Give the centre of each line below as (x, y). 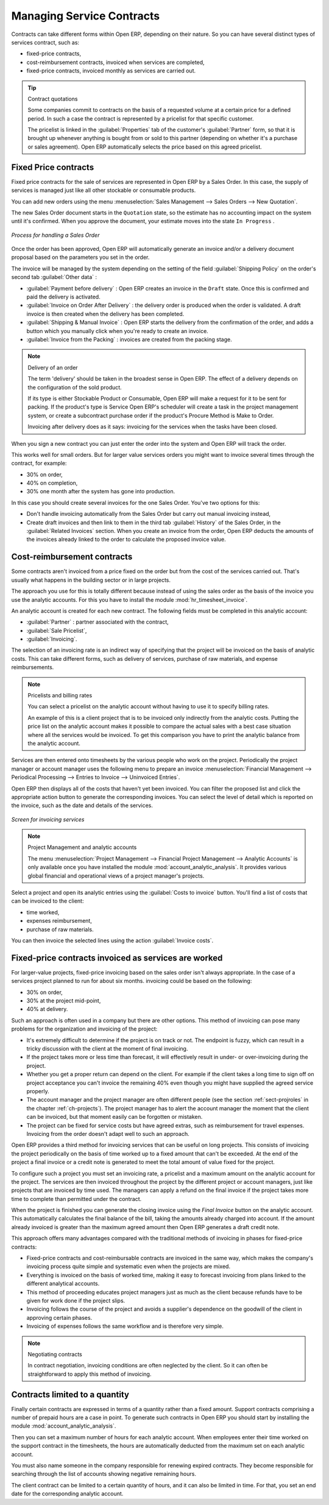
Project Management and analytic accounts (82, 847)
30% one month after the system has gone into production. (101, 492)
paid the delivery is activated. (63, 297)
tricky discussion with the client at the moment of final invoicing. (107, 1049)
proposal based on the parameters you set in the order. (80, 257)
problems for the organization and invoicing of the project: (84, 1029)
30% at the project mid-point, (64, 1001)
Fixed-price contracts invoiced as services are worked (117, 958)
